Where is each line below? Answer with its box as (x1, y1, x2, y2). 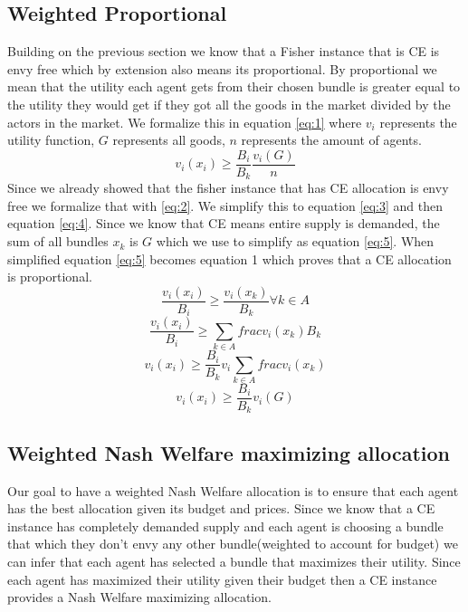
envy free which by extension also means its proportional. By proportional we (7, 59, 437, 78)
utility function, (7, 130, 95, 149)
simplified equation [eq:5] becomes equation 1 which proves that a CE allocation (7, 249, 452, 268)
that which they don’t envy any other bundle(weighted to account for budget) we (7, 534, 458, 553)
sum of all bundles (7, 232, 109, 251)
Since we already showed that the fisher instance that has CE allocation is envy (7, 178, 449, 197)
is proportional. (7, 267, 92, 286)
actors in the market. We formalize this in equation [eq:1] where (7, 112, 362, 131)
